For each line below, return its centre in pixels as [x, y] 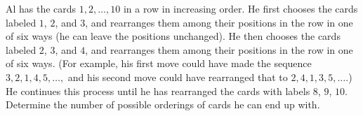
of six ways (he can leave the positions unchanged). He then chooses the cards [173, 36]
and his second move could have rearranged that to [178, 77]
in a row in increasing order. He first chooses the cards [240, 8]
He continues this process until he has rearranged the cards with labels [158, 90]
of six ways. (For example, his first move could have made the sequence [159, 63]
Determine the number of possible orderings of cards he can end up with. [163, 104]
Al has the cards [41, 8]
